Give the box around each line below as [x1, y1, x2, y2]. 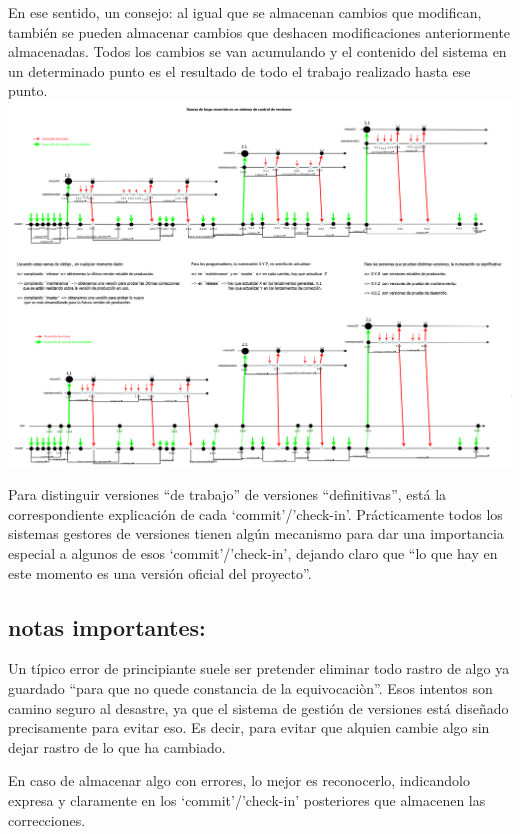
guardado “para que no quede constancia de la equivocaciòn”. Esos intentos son [8, 678, 493, 699]
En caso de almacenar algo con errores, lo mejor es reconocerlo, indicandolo [8, 770, 470, 791]
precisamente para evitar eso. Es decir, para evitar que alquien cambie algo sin [8, 717, 490, 738]
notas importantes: [8, 611, 206, 642]
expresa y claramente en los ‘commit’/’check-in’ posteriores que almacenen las [8, 789, 486, 810]
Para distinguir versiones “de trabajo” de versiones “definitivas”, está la [8, 484, 447, 505]
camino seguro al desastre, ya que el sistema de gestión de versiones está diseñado [8, 697, 509, 718]
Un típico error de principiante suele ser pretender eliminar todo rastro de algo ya [8, 658, 510, 679]
